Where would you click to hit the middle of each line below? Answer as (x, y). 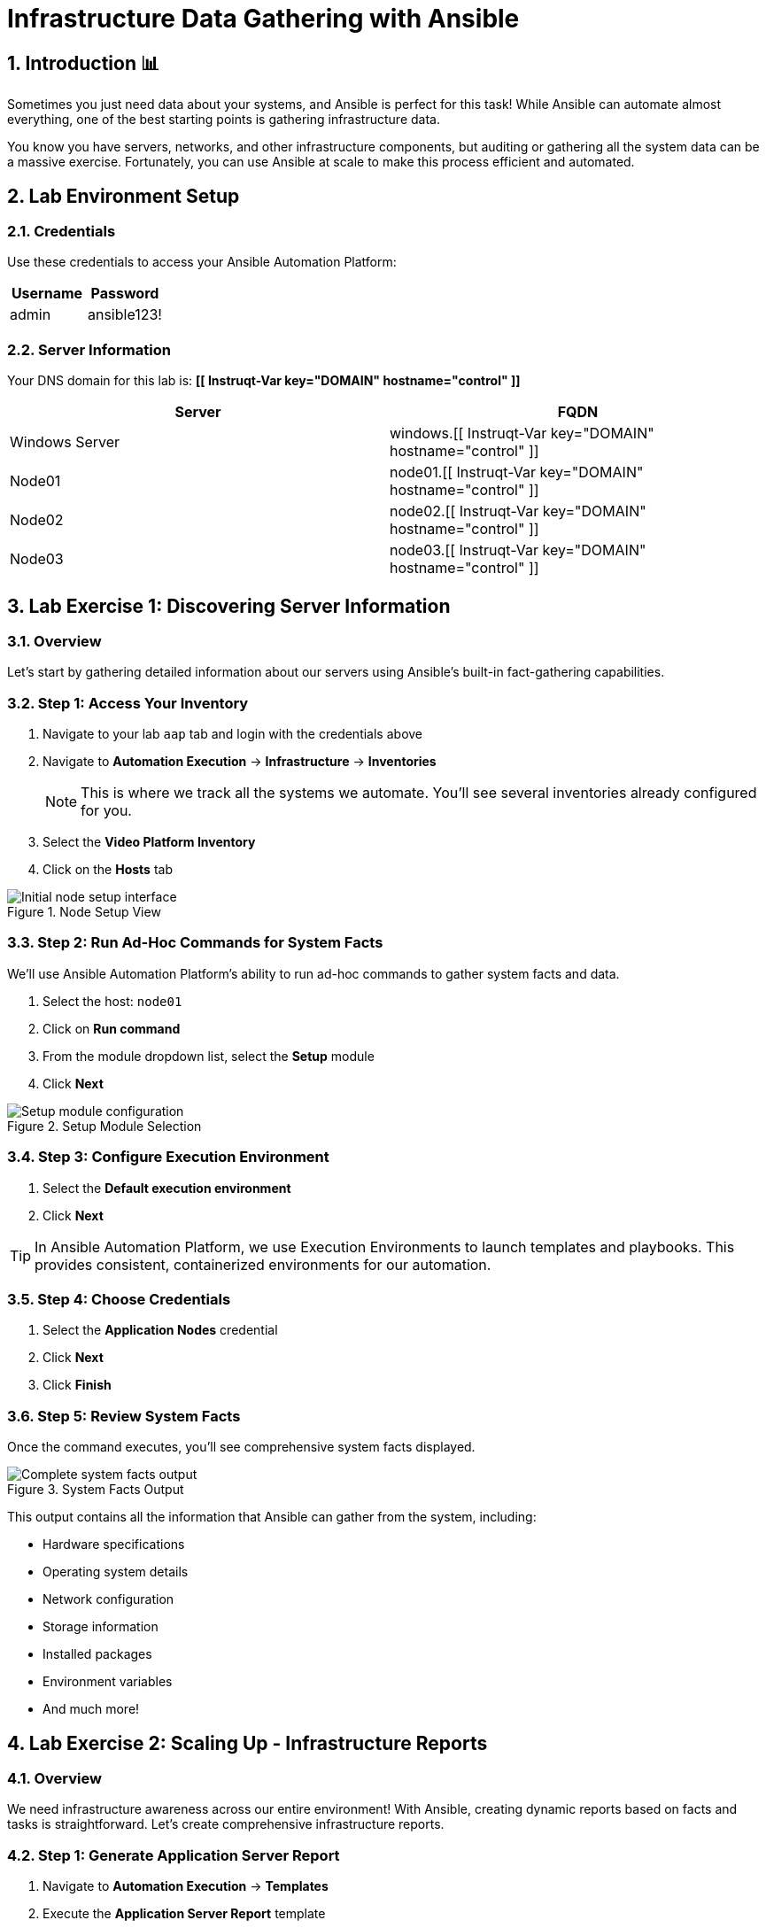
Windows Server (65, 442)
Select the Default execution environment (167, 1188)
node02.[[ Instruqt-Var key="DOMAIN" (518, 511)
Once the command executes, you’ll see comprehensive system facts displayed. (241, 1447)
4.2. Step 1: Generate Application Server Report (174, 1855)
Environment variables (108, 1682)
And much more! (91, 1709)
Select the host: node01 (112, 1001)
